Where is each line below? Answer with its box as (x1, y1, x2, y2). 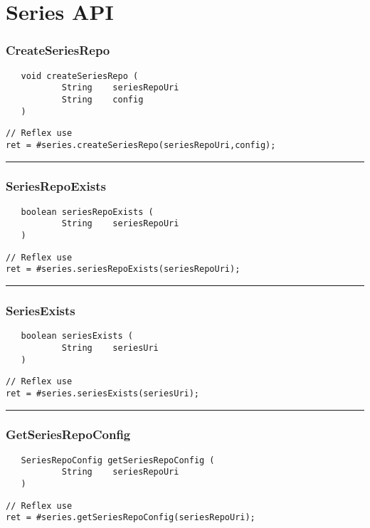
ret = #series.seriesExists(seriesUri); (6, 388, 200, 398)
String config (61, 94, 144, 105)
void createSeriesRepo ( (21, 70, 139, 81)
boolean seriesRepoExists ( (21, 206, 154, 217)
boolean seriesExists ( (21, 331, 133, 342)
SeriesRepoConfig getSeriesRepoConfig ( (21, 455, 215, 465)
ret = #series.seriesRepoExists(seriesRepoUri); (6, 264, 240, 275)
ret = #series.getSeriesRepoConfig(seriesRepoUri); (6, 512, 255, 523)
